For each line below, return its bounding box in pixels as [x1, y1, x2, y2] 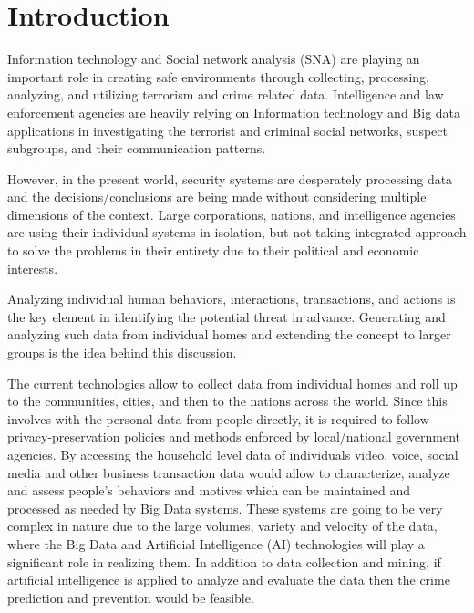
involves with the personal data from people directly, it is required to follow [7, 409, 429, 428]
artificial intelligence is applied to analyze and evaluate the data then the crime [7, 570, 450, 589]
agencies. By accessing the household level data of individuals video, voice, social [7, 445, 459, 463]
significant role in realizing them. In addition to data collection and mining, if [7, 552, 441, 571]
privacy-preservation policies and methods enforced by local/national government [7, 427, 461, 446]
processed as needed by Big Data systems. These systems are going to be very [7, 498, 443, 517]
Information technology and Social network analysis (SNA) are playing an [7, 49, 420, 68]
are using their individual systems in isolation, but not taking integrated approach [7, 223, 467, 242]
